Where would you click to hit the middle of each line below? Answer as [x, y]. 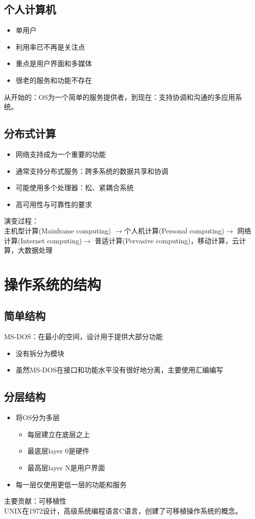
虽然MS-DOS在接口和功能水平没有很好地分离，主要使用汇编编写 [119, 370]
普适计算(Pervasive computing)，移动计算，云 [167, 240]
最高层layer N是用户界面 [66, 468]
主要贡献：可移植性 [35, 501]
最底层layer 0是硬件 [58, 451]
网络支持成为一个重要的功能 [61, 154]
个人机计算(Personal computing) [174, 230]
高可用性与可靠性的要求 [54, 204]
